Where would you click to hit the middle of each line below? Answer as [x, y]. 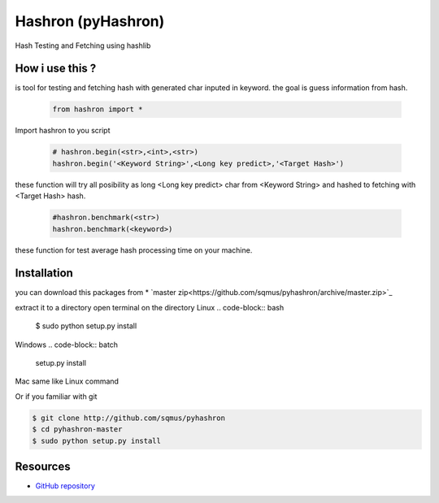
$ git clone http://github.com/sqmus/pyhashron [128, 418]
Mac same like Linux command [67, 381]
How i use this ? [56, 69]
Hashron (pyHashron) [90, 21]
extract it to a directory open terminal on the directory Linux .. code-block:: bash [150, 307]
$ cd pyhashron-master [77, 429]
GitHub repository [65, 486]
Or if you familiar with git [56, 396]
